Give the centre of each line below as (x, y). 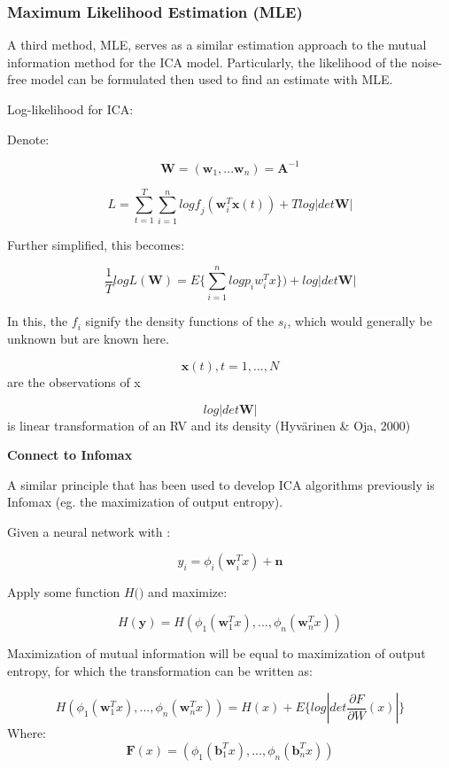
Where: (27, 733)
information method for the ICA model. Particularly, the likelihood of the (207, 62)
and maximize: (188, 592)
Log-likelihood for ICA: (70, 109)
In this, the (38, 320)
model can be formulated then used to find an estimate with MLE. (212, 79)
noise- (427, 62)
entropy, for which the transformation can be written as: (160, 670)
